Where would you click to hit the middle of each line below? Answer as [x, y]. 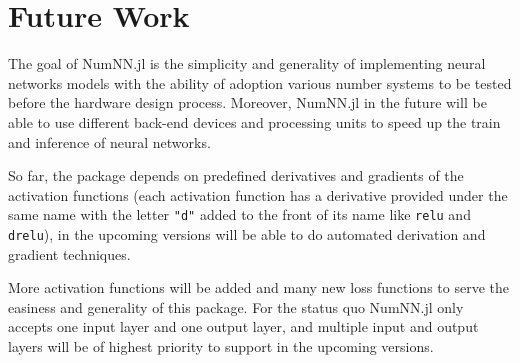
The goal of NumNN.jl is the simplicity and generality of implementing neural [247, 63]
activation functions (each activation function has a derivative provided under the [258, 194]
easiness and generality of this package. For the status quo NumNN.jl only [236, 306]
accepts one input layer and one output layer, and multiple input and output [243, 326]
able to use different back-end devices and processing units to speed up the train [254, 121]
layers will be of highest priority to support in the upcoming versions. [221, 345]
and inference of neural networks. [109, 141]
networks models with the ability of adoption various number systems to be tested [260, 82]
